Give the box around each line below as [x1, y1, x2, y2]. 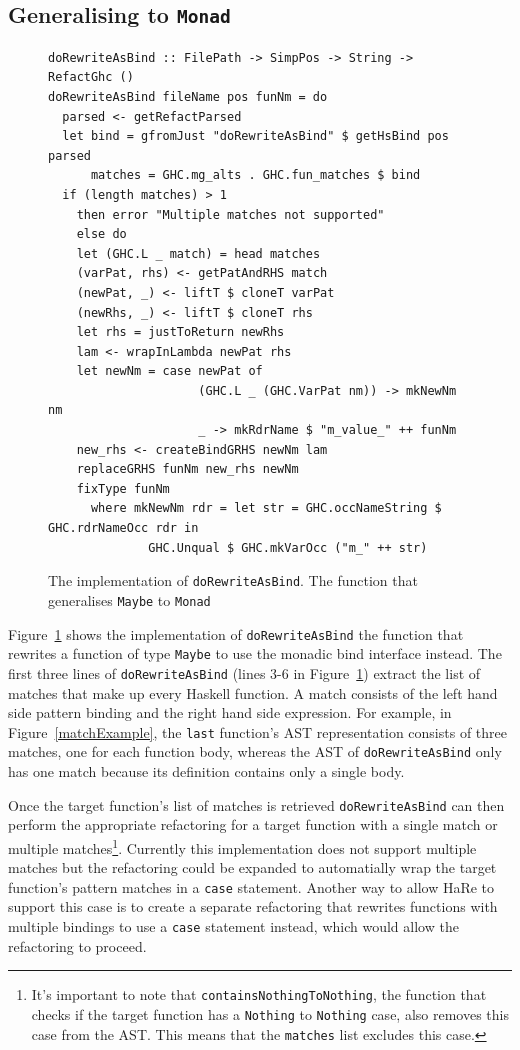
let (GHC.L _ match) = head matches [76, 246, 321, 261]
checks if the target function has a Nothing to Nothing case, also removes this [31, 1003, 509, 1024]
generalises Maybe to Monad [48, 589, 211, 610]
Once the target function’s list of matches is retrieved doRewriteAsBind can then [8, 794, 505, 815]
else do [76, 227, 127, 242]
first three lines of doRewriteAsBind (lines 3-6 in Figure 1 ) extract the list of [8, 662, 481, 683]
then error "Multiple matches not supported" [76, 207, 385, 222]
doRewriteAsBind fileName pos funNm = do [48, 89, 328, 104]
